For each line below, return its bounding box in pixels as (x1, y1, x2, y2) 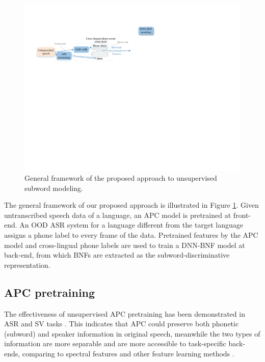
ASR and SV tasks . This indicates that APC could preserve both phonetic (4, 318, 239, 329)
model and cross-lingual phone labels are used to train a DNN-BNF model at (4, 239, 245, 250)
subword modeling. (24, 182, 83, 193)
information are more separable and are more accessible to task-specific (4, 338, 226, 349)
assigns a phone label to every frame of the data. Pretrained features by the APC (4, 230, 258, 240)
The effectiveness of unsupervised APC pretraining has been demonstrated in (4, 308, 245, 319)
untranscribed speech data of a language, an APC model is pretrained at (4, 209, 231, 220)
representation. (4, 259, 50, 270)
